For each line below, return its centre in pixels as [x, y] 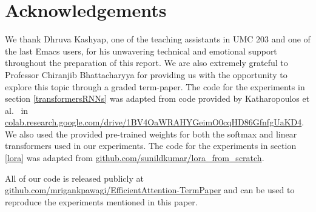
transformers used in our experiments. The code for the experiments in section [151, 146]
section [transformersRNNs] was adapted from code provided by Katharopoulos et [157, 98]
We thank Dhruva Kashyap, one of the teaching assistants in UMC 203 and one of [158, 39]
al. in [17, 110]
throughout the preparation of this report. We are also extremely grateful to [146, 63]
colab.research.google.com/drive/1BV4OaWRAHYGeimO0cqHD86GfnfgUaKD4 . [155, 122]
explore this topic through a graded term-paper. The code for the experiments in [155, 86]
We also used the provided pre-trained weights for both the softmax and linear [151, 134]
